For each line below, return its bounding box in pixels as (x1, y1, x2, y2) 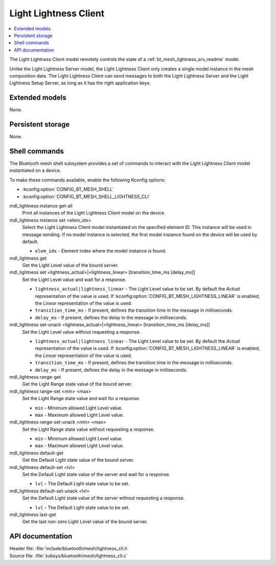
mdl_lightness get (9, 255, 47, 261)
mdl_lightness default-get (9, 450, 63, 456)
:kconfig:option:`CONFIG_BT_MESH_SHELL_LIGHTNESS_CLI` (22, 193, 150, 199)
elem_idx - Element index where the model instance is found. (35, 248, 167, 254)
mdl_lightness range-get (9, 373, 61, 380)
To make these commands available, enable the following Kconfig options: (9, 177, 166, 183)
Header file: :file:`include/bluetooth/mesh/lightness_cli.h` (9, 546, 129, 552)
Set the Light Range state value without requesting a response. (22, 426, 155, 432)
